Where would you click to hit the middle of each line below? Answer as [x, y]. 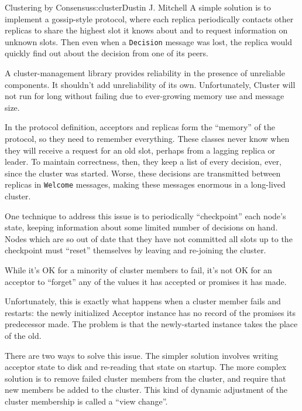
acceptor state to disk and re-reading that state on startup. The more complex [146, 367]
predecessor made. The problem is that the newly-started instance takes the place [151, 324]
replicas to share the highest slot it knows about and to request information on [146, 30]
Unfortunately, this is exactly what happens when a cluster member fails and [143, 301]
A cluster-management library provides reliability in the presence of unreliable [145, 73]
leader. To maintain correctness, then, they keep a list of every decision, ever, [143, 162]
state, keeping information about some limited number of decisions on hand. [141, 227]
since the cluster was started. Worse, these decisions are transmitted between [143, 173]
